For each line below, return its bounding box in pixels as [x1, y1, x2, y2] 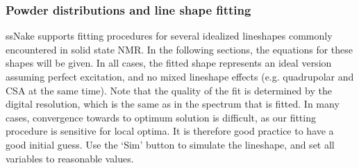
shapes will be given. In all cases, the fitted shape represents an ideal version [6, 56, 332, 70]
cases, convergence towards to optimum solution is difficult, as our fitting [6, 110, 316, 124]
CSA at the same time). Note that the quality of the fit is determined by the [6, 83, 332, 97]
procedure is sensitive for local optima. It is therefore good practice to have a [6, 124, 334, 138]
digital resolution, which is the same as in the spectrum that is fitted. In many [6, 96, 340, 111]
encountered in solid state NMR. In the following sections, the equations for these [6, 42, 353, 56]
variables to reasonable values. [6, 151, 134, 165]
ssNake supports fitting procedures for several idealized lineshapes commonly [6, 28, 333, 43]
